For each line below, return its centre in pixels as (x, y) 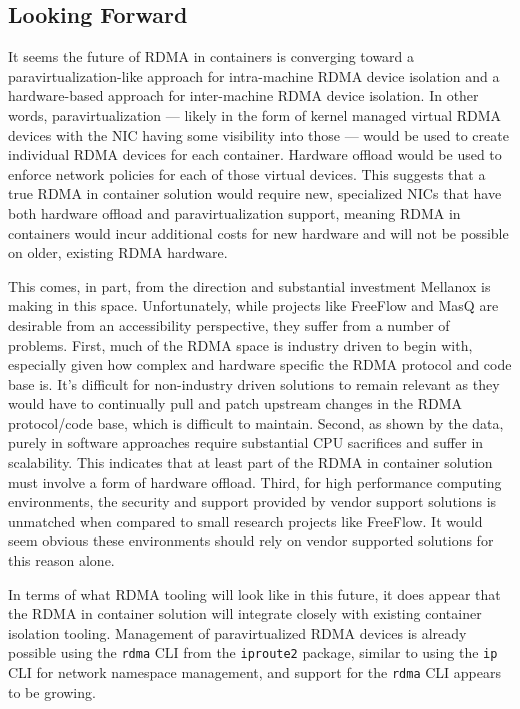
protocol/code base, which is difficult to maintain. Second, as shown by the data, (256, 422)
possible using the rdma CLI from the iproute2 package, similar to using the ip (253, 652)
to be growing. (52, 691)
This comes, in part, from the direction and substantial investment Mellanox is (249, 285)
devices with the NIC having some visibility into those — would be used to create (258, 134)
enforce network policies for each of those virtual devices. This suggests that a (247, 173)
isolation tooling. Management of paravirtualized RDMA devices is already (237, 632)
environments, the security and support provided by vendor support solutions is (252, 501)
